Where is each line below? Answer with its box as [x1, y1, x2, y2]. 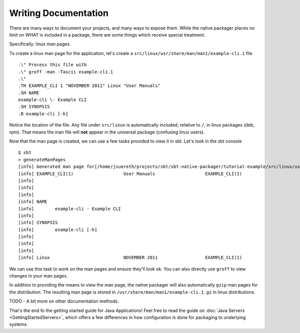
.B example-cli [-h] [18, 110, 68, 116]
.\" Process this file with [18, 62, 87, 67]
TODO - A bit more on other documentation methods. [9, 298, 119, 304]
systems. [9, 321, 28, 327]
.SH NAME [18, 90, 39, 95]
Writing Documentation [9, 7, 108, 18]
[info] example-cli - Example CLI [18, 205, 121, 211]
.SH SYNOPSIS [18, 104, 50, 109]
